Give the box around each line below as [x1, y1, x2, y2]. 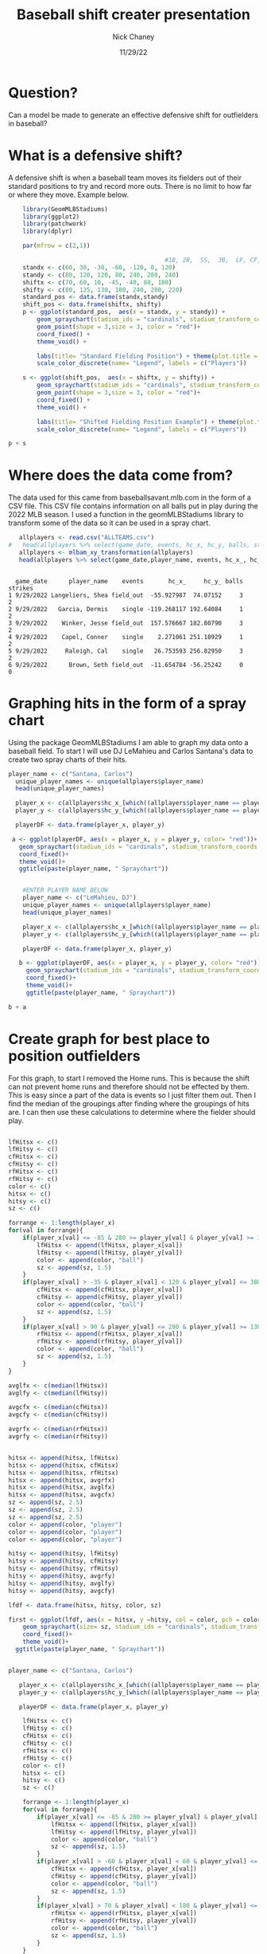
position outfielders [8, 1046, 141, 1065]
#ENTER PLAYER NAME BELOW [22, 886, 109, 894]
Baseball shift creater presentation [17, 6, 250, 24]
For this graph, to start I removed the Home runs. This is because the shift [8, 1073, 250, 1083]
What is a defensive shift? [8, 146, 183, 164]
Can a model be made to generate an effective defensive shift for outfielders [8, 110, 258, 120]
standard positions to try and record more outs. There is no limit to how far [8, 181, 253, 190]
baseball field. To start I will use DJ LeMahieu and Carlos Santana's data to [8, 746, 253, 755]
